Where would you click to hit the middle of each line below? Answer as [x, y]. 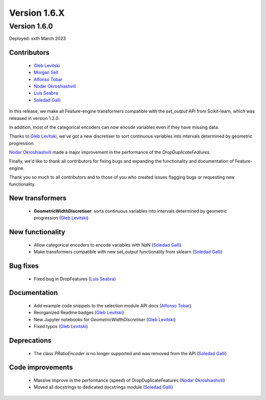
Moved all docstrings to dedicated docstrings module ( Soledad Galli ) [103, 387]
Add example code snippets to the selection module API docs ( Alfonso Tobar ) [113, 306]
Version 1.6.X [37, 13]
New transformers [38, 198]
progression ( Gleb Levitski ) [61, 218]
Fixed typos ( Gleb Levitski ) [61, 327]
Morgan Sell [46, 73]
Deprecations [30, 341]
